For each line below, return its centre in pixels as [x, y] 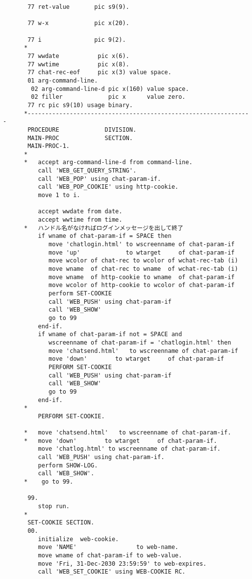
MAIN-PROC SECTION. [80, 138]
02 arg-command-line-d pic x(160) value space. [110, 89]
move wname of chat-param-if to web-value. [110, 555]
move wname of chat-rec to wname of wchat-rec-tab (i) [143, 269]
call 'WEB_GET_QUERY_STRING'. [87, 171]
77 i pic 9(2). [77, 40]
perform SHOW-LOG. [68, 465]
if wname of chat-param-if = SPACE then [105, 236]
